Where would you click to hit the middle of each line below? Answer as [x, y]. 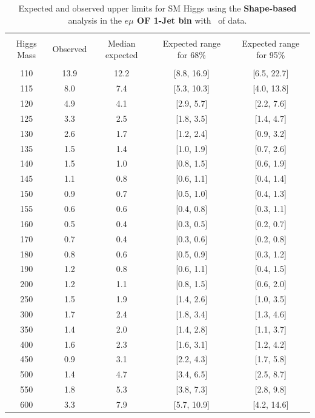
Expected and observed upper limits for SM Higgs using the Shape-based [157, 8]
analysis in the [95, 20]
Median [121, 43]
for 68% [191, 55]
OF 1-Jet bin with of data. [192, 20]
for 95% [271, 55]
